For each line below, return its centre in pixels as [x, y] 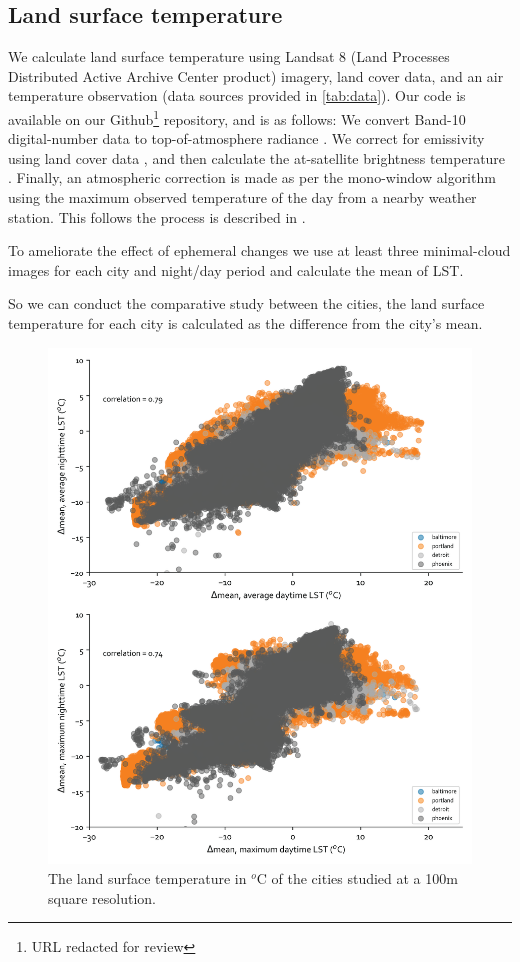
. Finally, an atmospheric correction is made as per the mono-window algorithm [252, 177]
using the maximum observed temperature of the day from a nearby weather [242, 197]
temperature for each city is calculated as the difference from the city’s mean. [245, 322]
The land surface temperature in [147, 878]
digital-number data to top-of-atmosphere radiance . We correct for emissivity [246, 138]
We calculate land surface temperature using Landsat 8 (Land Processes [229, 56]
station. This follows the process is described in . [157, 216]
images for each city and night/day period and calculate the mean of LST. [236, 269]
